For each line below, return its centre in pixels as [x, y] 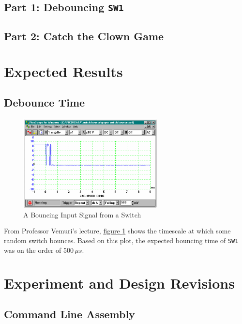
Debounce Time [45, 102]
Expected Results [63, 71]
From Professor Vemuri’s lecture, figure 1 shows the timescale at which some [117, 231]
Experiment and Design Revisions [119, 283]
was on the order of [33, 250]
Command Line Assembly [69, 314]
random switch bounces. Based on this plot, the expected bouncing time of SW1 [121, 240]
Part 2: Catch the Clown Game [84, 36]
